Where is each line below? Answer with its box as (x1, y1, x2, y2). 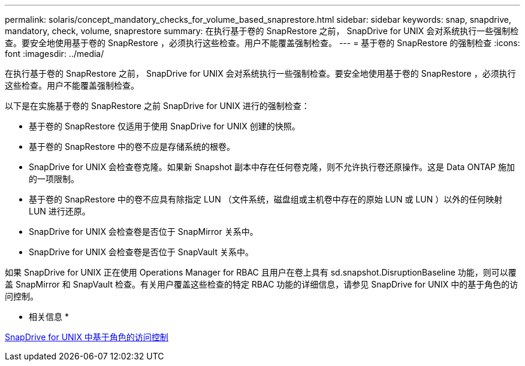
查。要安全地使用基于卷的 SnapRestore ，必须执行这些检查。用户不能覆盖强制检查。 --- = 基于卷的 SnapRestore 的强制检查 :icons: (5, 38, 520, 48)
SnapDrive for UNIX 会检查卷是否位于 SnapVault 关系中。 (29, 247, 254, 257)
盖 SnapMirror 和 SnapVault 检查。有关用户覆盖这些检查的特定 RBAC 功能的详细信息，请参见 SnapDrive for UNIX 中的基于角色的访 (5, 279, 518, 289)
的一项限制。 (29, 174, 79, 184)
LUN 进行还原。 (29, 206, 90, 216)
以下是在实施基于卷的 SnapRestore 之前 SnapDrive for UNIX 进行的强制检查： (5, 101, 310, 111)
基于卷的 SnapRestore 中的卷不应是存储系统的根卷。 (29, 141, 235, 152)
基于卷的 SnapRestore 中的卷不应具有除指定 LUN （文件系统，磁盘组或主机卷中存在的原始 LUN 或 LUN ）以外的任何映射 (29, 194, 503, 204)
